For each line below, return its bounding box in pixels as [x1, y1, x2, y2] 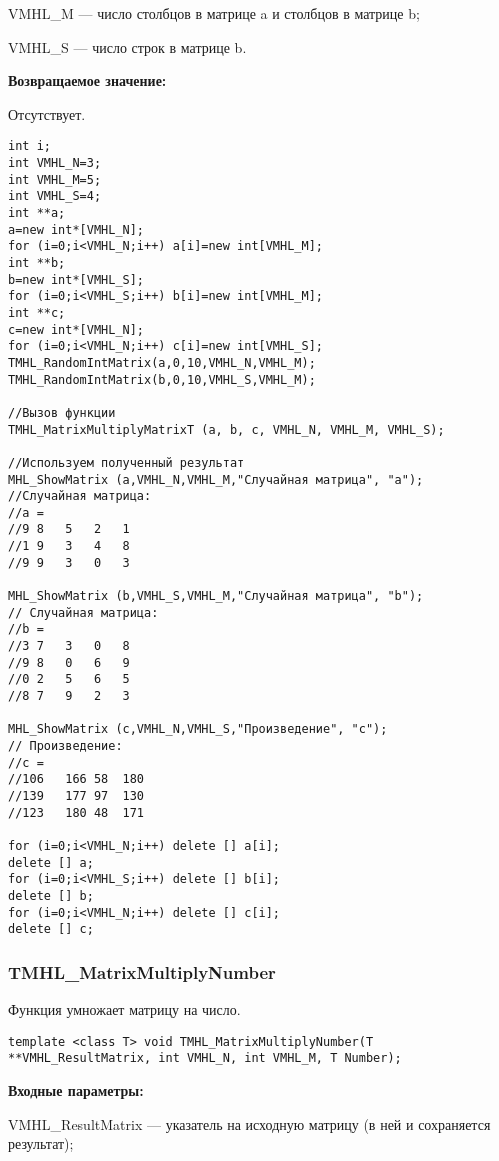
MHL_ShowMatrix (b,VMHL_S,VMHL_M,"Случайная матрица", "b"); [8, 589, 424, 604]
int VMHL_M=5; [8, 172, 102, 187]
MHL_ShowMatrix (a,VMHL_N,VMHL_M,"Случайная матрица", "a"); [8, 472, 424, 487]
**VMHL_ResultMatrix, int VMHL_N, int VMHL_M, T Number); [8, 1051, 402, 1066]
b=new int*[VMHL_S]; [8, 272, 145, 287]
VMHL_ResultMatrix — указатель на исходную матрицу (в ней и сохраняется [8, 1113, 491, 1134]
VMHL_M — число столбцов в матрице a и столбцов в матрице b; [8, 3, 420, 23]
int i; [8, 139, 51, 154]
